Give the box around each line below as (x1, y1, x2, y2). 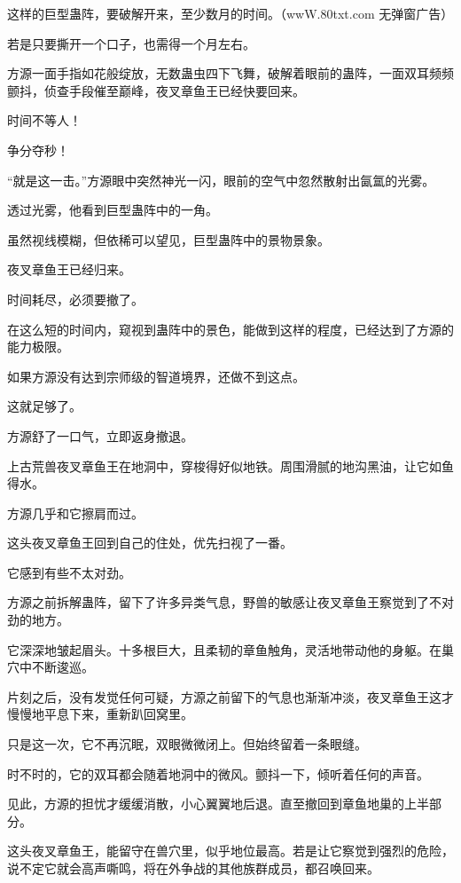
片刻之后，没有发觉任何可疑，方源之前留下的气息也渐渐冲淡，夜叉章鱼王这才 (7, 687, 454, 706)
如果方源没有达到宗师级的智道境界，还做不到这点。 (7, 367, 305, 385)
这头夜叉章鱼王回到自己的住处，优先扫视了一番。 (7, 533, 293, 552)
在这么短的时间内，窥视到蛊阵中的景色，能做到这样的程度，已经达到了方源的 (7, 319, 454, 338)
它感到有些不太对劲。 (7, 563, 131, 581)
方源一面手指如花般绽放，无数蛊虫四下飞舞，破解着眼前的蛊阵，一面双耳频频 (7, 64, 454, 83)
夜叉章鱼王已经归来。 (7, 260, 131, 279)
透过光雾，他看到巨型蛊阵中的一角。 (7, 201, 218, 219)
